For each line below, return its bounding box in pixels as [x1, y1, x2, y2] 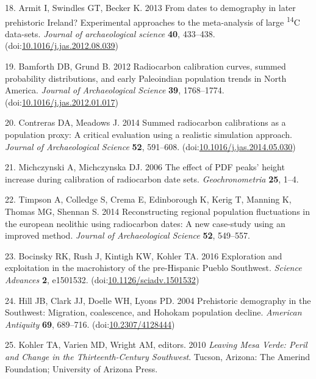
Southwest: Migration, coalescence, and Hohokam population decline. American [5, 306, 302, 319]
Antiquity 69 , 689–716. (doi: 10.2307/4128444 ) [5, 317, 175, 330]
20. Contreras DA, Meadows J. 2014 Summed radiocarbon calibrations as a [5, 116, 286, 129]
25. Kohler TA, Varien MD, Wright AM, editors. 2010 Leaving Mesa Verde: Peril [5, 338, 307, 351]
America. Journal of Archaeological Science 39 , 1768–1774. [5, 84, 224, 96]
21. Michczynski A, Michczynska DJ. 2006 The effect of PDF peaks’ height [5, 161, 285, 173]
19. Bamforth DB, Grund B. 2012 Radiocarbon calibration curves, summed [5, 60, 286, 73]
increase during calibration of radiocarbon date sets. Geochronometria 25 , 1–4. [5, 172, 299, 185]
